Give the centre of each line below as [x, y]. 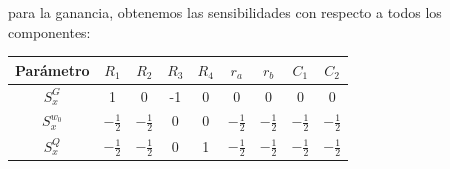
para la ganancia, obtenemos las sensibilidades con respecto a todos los [225, 12]
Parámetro [52, 69]
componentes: [49, 31]
